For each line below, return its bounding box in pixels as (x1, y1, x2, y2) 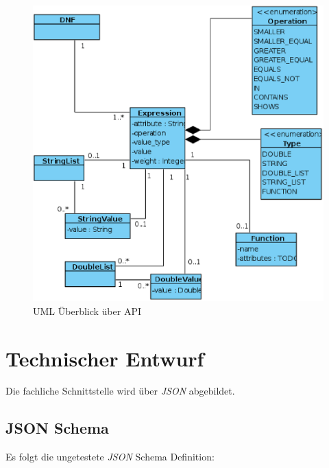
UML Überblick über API (33, 303, 141, 318)
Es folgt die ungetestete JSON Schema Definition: (5, 449, 215, 464)
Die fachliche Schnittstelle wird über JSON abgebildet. (5, 384, 235, 398)
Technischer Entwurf (5, 344, 204, 372)
